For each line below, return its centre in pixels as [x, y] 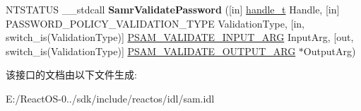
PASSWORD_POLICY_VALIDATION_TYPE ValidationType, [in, [155, 23]
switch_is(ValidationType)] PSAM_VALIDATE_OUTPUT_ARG [151, 51]
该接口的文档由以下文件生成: [71, 75]
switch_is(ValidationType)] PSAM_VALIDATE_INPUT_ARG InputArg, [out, [180, 37]
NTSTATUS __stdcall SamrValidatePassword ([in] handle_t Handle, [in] [173, 9]
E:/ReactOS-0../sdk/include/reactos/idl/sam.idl [110, 98]
